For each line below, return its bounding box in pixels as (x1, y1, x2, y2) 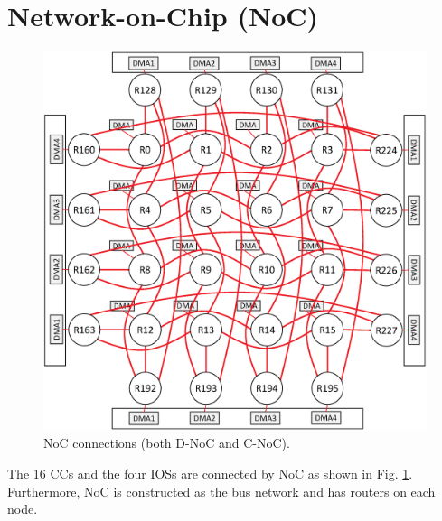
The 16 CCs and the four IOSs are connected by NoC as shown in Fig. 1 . (7, 464, 413, 482)
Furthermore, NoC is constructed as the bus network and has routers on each (7, 481, 436, 500)
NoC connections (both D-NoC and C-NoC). (43, 433, 290, 452)
